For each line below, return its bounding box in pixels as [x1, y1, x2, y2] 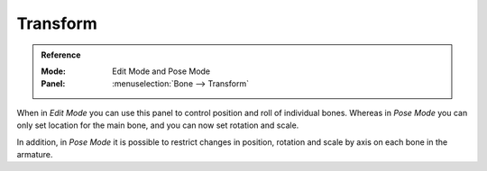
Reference [41, 49, 81, 60]
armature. [16, 148, 53, 159]
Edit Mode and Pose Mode [112, 66, 211, 76]
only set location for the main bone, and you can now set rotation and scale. [16, 120, 299, 130]
